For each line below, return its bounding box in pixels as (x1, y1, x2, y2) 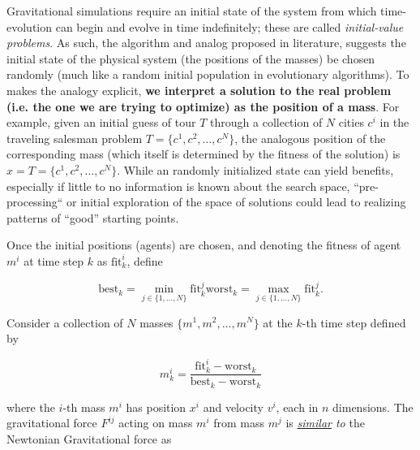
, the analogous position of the (234, 129, 386, 146)
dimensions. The (332, 398, 414, 415)
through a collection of (210, 114, 323, 131)
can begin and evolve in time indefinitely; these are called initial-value (55, 18, 404, 35)
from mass (213, 414, 264, 431)
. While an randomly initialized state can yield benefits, (117, 161, 394, 178)
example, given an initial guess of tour (6, 114, 196, 131)
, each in (276, 398, 319, 415)
